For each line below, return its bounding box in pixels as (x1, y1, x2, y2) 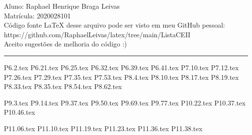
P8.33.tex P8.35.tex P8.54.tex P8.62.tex (4, 81, 122, 91)
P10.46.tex (4, 107, 35, 117)
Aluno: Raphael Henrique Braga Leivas (4, 1, 120, 11)
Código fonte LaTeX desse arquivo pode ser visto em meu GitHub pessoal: (4, 20, 225, 30)
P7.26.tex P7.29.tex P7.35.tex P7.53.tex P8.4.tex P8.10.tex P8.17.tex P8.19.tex (4, 72, 239, 82)
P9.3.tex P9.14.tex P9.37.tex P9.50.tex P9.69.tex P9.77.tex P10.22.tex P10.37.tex (4, 97, 246, 107)
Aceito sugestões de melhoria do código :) (4, 39, 127, 49)
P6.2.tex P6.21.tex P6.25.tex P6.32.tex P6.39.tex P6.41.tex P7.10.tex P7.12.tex (4, 62, 239, 72)
